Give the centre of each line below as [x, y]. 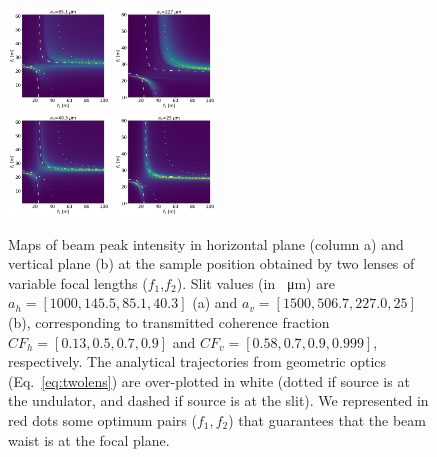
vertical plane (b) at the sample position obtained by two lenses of [211, 263]
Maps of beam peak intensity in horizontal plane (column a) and [206, 243]
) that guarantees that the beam [327, 420]
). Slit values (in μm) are [255, 282]
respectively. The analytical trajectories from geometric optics [197, 361]
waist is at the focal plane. [89, 439]
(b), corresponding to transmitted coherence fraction [169, 322]
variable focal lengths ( [78, 282]
